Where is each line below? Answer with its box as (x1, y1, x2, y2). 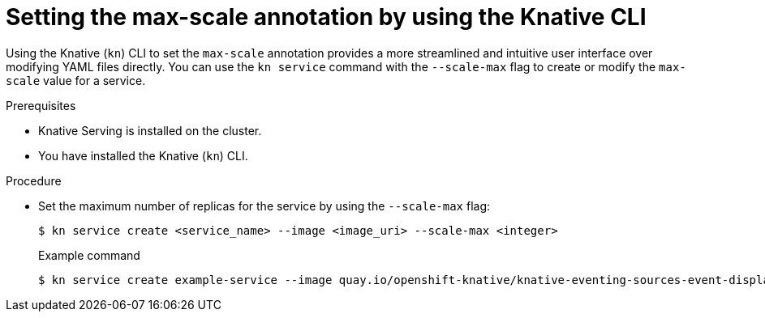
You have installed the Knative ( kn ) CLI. (38, 148, 248, 163)
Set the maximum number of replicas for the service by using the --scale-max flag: (38, 198, 491, 213)
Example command (38, 248, 140, 262)
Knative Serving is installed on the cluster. (38, 123, 262, 138)
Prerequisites (6, 98, 76, 112)
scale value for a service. (6, 73, 146, 87)
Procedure (6, 173, 62, 188)
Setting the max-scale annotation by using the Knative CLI (6, 3, 647, 31)
